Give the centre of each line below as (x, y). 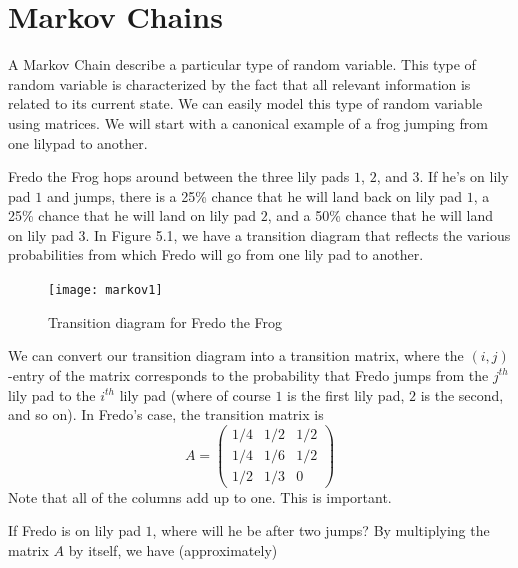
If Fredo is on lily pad (74, 530)
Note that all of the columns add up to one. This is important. (200, 496)
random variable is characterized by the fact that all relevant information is (239, 83)
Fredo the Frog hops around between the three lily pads (179, 176)
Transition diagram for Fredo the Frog (165, 321)
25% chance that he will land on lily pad (132, 215)
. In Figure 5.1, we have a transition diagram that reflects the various (298, 234)
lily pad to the (52, 394)
